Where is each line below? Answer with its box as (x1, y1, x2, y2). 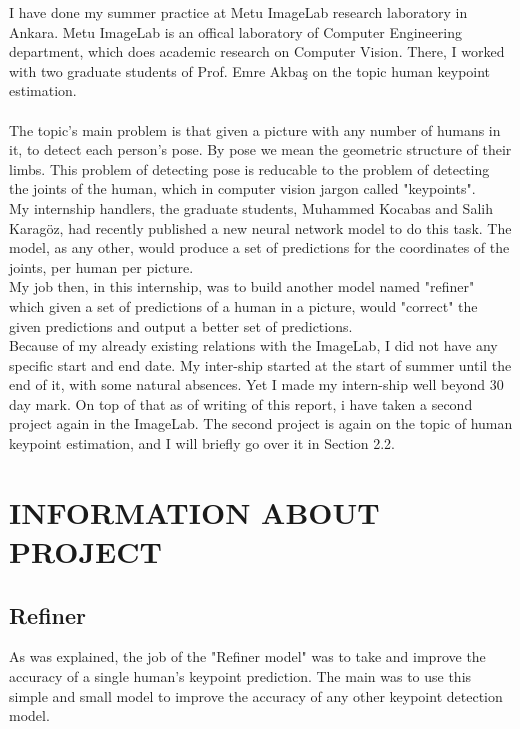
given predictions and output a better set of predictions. (9, 315, 353, 336)
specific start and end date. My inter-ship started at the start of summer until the (9, 354, 512, 375)
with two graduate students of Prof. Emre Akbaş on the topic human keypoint (9, 60, 491, 81)
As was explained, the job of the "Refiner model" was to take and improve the (9, 646, 486, 667)
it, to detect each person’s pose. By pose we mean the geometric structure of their (9, 139, 512, 160)
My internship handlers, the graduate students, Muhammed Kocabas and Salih (9, 197, 493, 218)
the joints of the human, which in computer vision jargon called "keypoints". (9, 178, 476, 199)
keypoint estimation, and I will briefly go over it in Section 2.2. (9, 433, 395, 454)
